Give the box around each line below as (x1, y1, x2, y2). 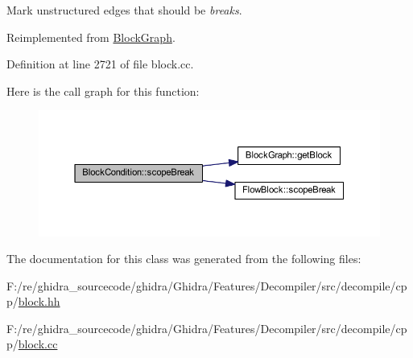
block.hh (18, 293, 60, 310)
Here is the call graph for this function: (6, 82, 200, 99)
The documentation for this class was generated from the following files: (6, 250, 361, 267)
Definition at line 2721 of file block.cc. (6, 56, 194, 72)
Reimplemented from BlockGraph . (6, 28, 176, 45)
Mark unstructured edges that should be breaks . (6, 2, 242, 18)
